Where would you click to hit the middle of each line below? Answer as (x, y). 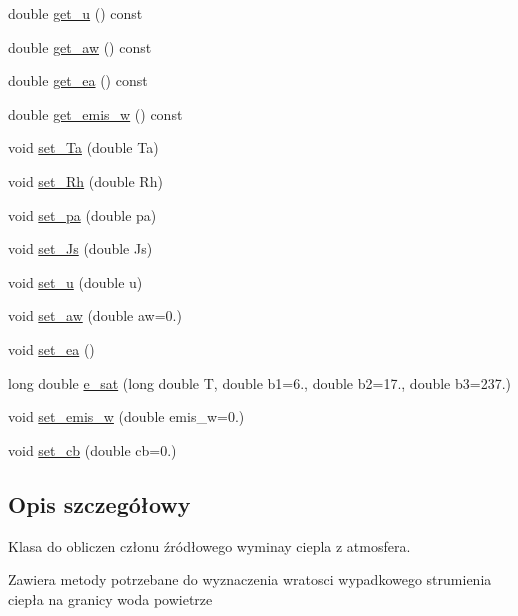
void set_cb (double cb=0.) (92, 449)
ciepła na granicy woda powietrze (110, 598)
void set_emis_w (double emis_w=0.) (126, 416)
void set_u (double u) (75, 281)
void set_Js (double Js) (80, 248)
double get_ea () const (78, 80)
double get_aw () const (80, 46)
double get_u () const (75, 13)
